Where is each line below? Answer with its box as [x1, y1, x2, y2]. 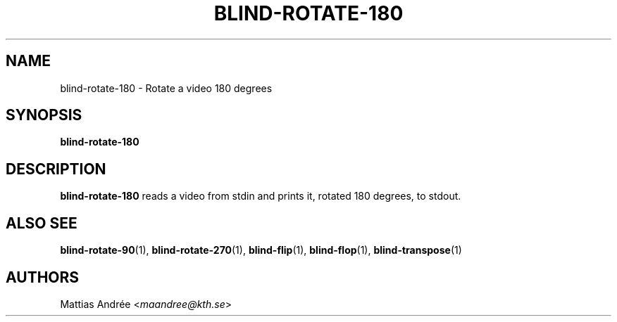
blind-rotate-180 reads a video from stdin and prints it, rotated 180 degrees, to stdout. [60, 190, 461, 202]
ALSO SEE [6, 214, 77, 232]
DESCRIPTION [6, 160, 106, 178]
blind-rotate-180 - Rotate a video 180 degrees [60, 82, 273, 94]
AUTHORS [6, 268, 80, 286]
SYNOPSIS [6, 106, 82, 124]
